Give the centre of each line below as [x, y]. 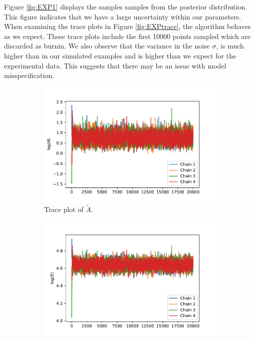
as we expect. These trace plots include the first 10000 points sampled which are [127, 36]
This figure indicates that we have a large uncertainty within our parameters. [122, 16]
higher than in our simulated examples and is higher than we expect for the [120, 55]
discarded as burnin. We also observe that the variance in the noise [107, 46]
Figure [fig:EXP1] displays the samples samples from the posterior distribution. [126, 6]
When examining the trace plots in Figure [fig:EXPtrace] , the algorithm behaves [127, 26]
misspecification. [29, 75]
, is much [230, 46]
